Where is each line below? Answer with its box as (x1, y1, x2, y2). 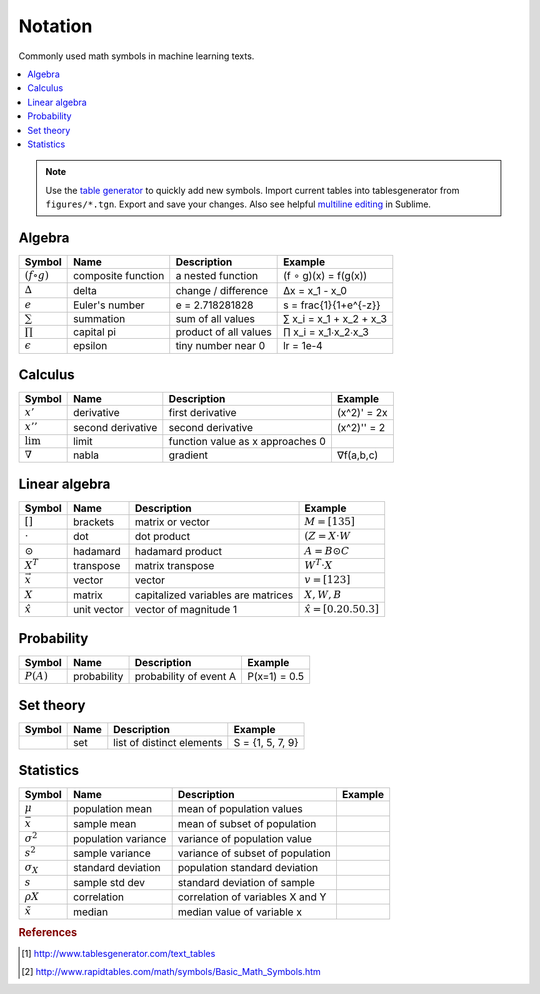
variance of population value (177, 831, 312, 845)
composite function (73, 269, 165, 283)
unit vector (73, 603, 124, 617)
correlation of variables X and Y (177, 890, 327, 904)
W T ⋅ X (304, 556, 333, 572)
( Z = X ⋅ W (304, 530, 351, 543)
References (18, 926, 78, 940)
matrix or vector (135, 515, 210, 529)
